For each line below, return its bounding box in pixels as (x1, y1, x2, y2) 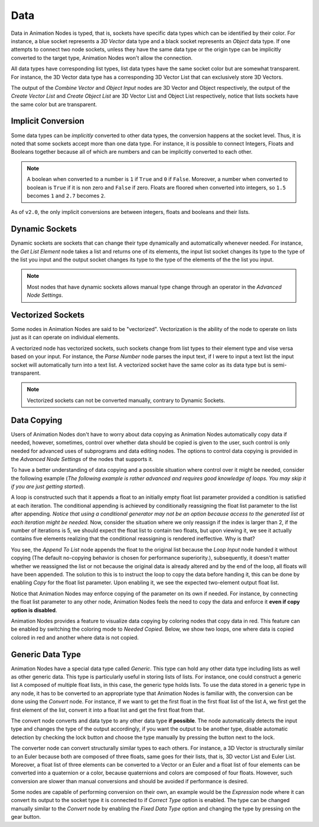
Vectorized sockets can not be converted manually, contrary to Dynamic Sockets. (27, 397, 226, 404)
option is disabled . (11, 607, 57, 614)
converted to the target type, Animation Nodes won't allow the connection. (11, 54, 193, 61)
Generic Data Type (11, 649, 81, 659)
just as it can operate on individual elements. (11, 334, 120, 341)
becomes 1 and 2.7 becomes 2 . (27, 192, 106, 199)
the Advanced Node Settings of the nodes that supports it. (11, 455, 154, 462)
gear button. (11, 813, 41, 820)
